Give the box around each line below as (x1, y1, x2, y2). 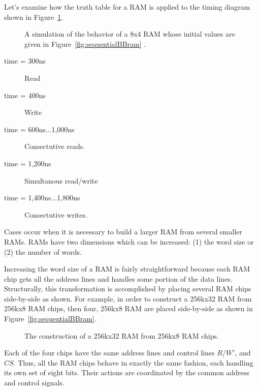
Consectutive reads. (24, 141, 85, 152)
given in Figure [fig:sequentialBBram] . (24, 38, 146, 49)
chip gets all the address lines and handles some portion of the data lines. (4, 273, 233, 284)
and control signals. (4, 377, 64, 388)
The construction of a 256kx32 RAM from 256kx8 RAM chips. (24, 330, 219, 341)
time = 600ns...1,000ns (4, 124, 75, 134)
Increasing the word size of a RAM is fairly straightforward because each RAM (4, 263, 250, 274)
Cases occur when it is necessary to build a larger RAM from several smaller (4, 226, 242, 237)
